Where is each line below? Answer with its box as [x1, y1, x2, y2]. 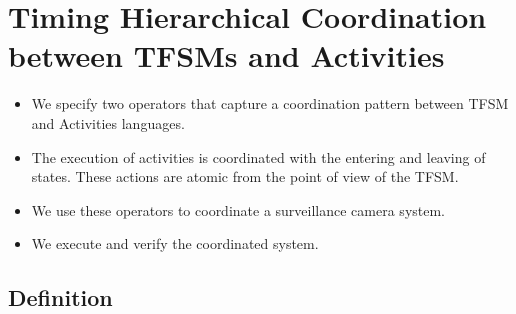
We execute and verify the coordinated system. [31, 233, 319, 254]
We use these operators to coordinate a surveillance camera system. [31, 199, 446, 220]
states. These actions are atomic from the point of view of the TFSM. [31, 166, 459, 187]
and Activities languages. [31, 112, 185, 133]
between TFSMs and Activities [8, 35, 445, 76]
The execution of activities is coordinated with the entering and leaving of [31, 146, 486, 167]
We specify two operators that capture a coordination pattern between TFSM [31, 93, 509, 114]
